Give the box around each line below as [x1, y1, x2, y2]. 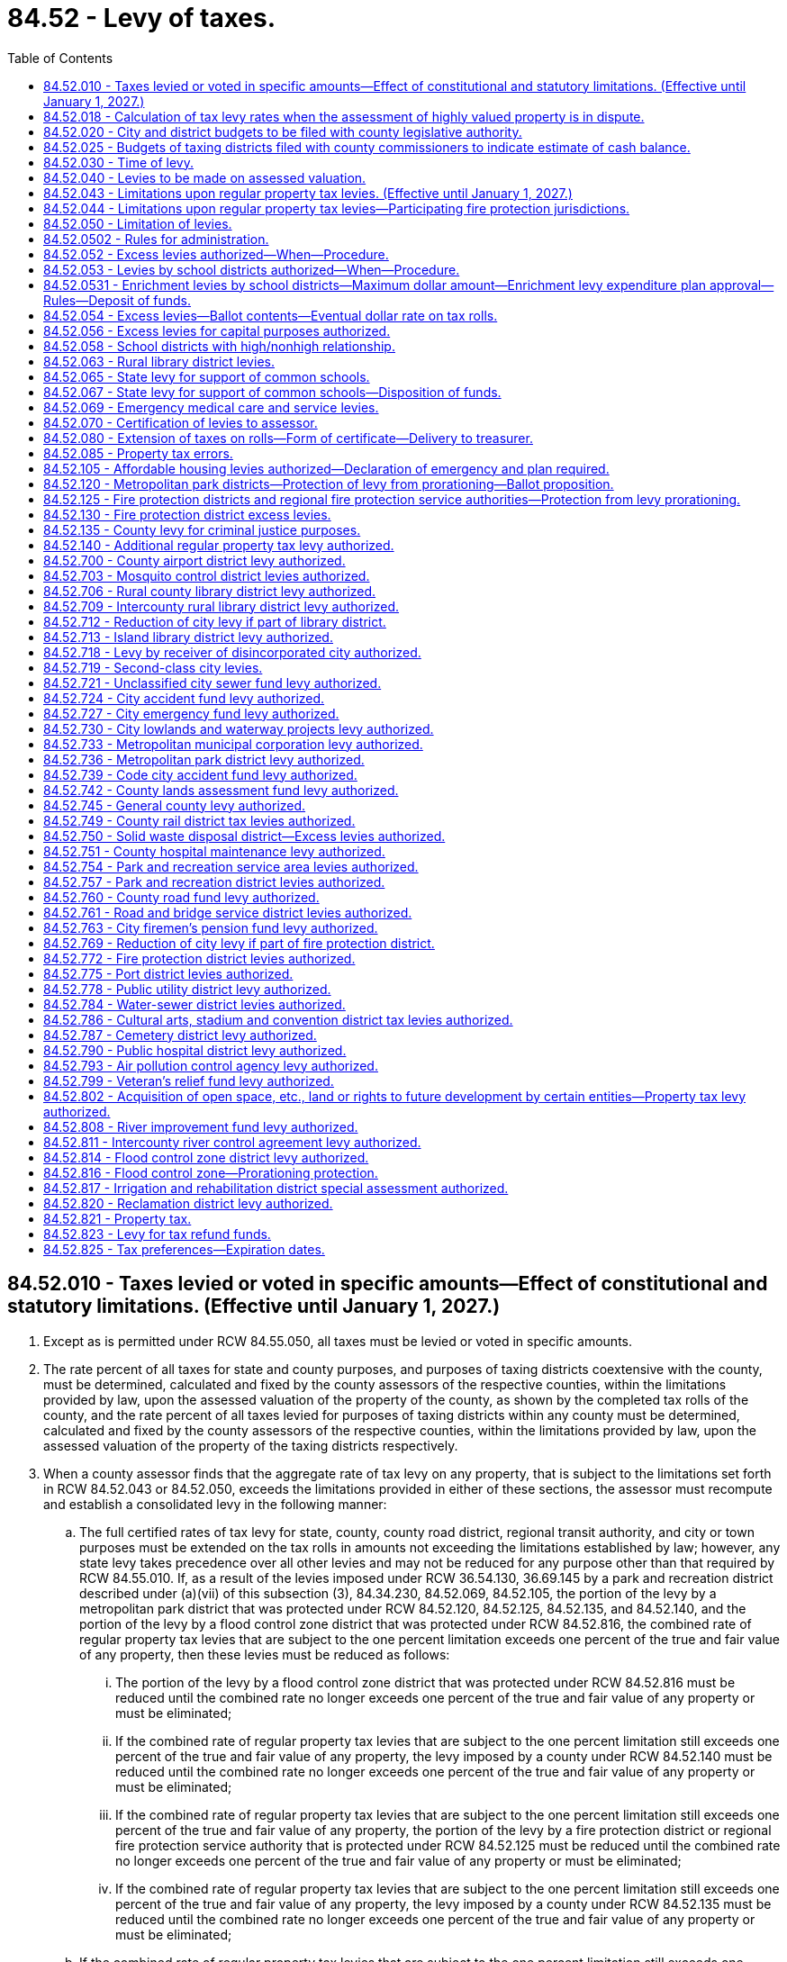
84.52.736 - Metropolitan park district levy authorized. [43, 751, 365, 767]
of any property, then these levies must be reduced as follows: [79, 1646, 450, 1662]
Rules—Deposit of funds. [43, 292, 192, 308]
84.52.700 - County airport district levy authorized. [43, 552, 346, 568]
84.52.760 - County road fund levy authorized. [43, 889, 320, 905]
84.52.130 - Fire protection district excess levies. [43, 506, 331, 522]
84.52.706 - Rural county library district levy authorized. [43, 583, 376, 599]
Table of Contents [7, 50, 113, 66]
